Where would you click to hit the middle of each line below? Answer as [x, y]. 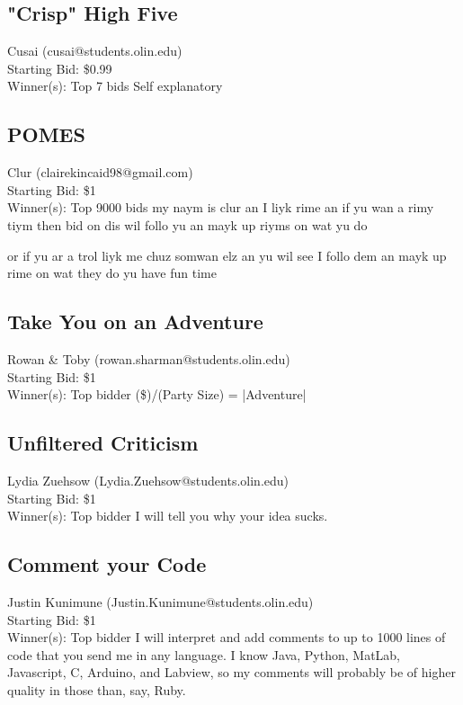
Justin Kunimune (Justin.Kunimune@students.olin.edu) [160, 601]
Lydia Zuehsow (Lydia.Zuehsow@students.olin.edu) [148, 480]
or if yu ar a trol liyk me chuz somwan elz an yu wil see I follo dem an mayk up [227, 255]
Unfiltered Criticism [103, 443]
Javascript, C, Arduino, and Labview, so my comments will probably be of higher [231, 672]
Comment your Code [107, 564]
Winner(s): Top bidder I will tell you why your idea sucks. [168, 516]
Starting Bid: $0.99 [60, 68]
